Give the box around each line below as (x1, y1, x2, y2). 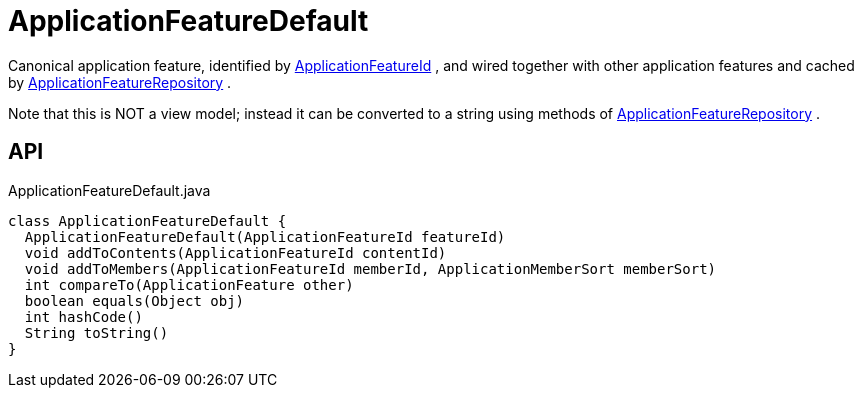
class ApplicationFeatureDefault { (8, 212, 287, 229)
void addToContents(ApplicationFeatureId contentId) (24, 244, 447, 261)
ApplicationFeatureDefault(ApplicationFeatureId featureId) (24, 228, 506, 245)
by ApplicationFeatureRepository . (8, 73, 232, 91)
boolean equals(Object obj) (24, 292, 245, 309)
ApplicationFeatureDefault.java (8, 181, 211, 199)
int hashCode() (24, 308, 143, 325)
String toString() (24, 324, 169, 341)
